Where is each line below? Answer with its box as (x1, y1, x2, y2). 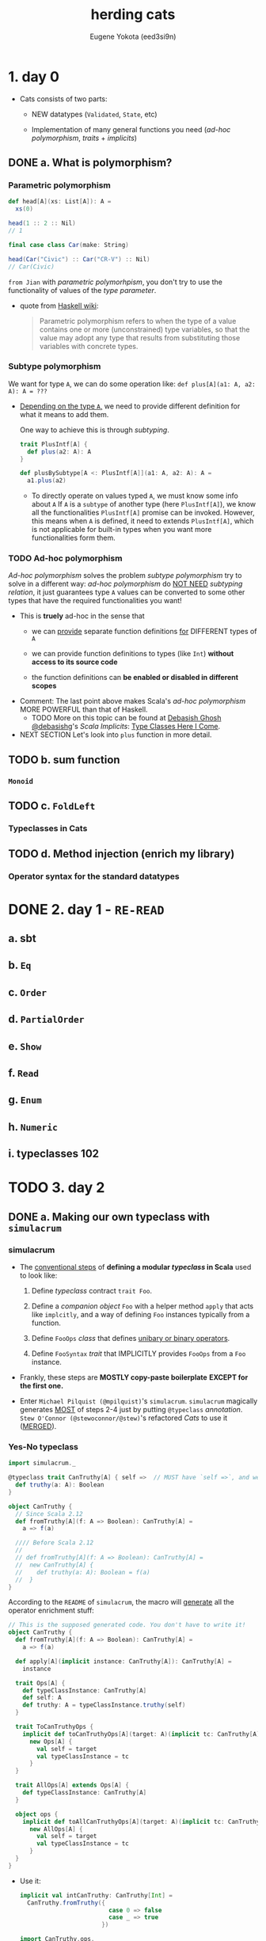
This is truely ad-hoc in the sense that (19, 611, 145, 621)
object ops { (15, 1810, 59, 1818)
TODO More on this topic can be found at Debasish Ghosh (31, 713, 222, 723)
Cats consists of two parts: (19, 93, 108, 104)
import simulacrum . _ (8, 1459, 77, 1468)
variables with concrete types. (39, 341, 139, 351)
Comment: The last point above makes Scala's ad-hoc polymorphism (19, 697, 246, 706)
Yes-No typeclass (8, 1441, 79, 1452)
